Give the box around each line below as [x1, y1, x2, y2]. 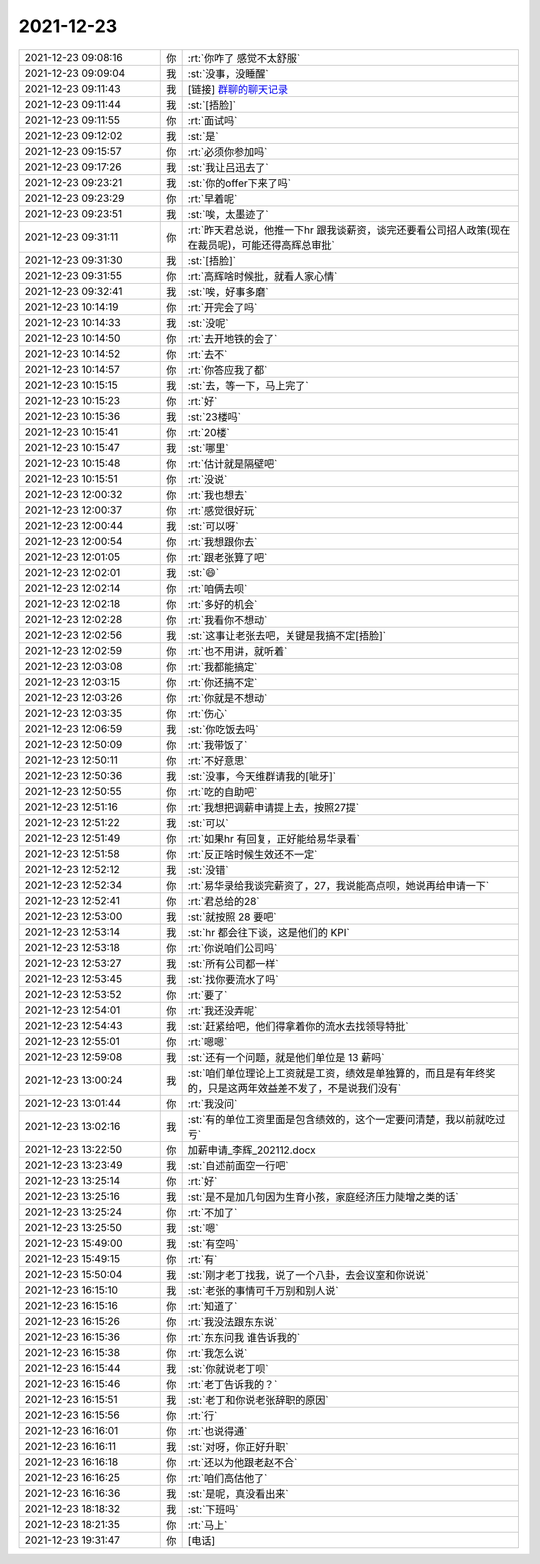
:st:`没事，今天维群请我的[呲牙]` [187, 769, 337, 783]
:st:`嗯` [187, 1221, 219, 1235]
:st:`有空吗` [187, 1236, 239, 1250]
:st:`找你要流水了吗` [187, 972, 279, 986]
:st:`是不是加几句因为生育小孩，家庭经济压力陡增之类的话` [187, 1190, 459, 1204]
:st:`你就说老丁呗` [187, 1361, 269, 1375]
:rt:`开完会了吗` [187, 300, 258, 314]
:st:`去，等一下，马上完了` [187, 378, 309, 392]
